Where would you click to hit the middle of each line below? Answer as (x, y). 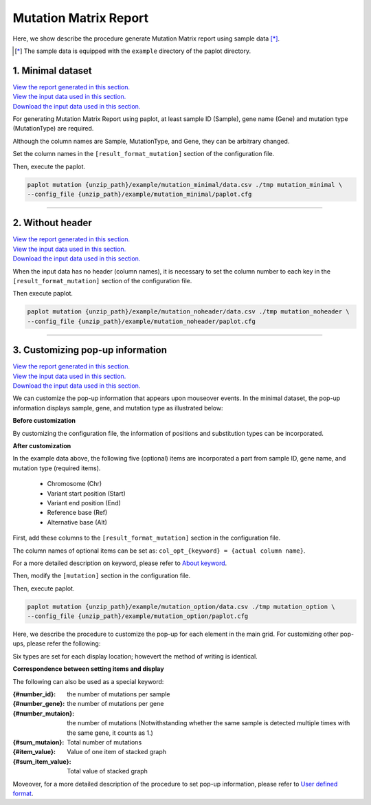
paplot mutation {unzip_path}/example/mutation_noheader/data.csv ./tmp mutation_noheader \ (188, 312)
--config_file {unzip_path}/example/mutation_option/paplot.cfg (138, 616)
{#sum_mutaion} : (38, 742)
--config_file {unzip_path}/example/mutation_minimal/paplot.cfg (139, 194)
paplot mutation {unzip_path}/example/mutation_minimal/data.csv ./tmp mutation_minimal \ (185, 185)
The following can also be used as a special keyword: (88, 681)
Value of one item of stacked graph (117, 752)
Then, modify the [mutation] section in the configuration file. (102, 576)
